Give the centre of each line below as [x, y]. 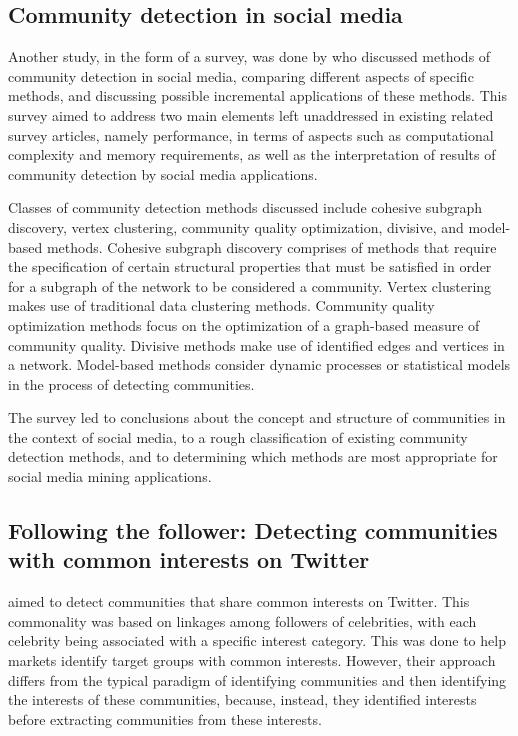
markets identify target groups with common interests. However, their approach [252, 660]
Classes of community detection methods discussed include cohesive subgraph [245, 207]
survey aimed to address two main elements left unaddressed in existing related [251, 114]
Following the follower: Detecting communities [253, 530]
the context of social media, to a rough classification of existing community [238, 436]
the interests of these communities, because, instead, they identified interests [242, 699]
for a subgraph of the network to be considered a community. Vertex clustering [250, 285]
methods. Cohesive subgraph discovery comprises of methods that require [271, 246]
